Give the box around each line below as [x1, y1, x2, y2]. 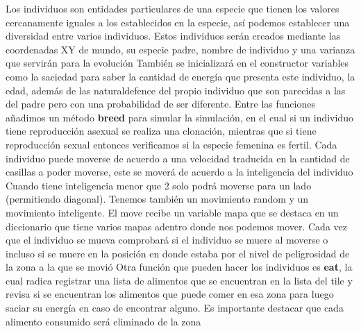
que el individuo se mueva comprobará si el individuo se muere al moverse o [6, 232, 328, 247]
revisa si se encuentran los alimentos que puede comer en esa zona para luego [6, 287, 334, 301]
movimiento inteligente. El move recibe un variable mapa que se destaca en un [6, 205, 339, 219]
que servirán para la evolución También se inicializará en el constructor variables [6, 56, 349, 70]
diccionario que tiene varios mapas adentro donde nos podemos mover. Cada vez [6, 219, 347, 233]
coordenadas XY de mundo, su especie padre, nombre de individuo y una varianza [6, 42, 355, 56]
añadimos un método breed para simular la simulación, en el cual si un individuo [6, 110, 353, 124]
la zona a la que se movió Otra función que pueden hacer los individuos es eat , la [6, 260, 353, 274]
